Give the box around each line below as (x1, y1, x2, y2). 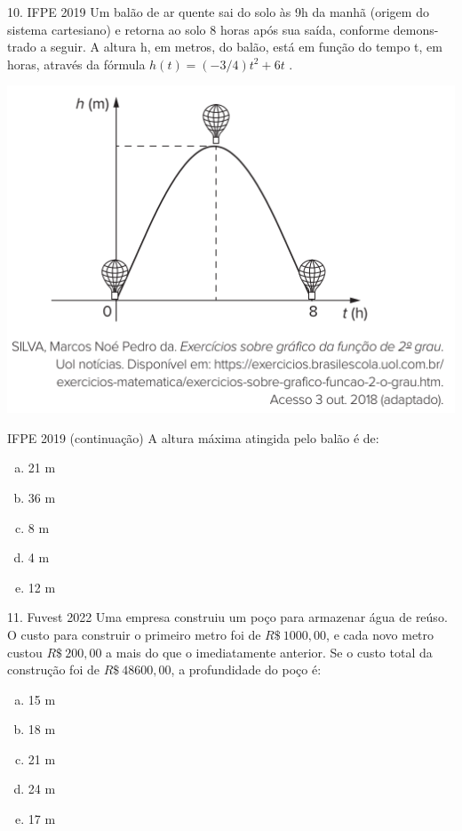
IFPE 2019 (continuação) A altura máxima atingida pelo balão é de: (7, 428, 379, 447)
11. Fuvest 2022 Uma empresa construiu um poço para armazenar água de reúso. (7, 608, 448, 626)
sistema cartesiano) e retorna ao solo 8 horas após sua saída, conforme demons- (7, 20, 439, 38)
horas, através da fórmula (7, 54, 146, 73)
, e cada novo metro (326, 625, 434, 643)
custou (7, 642, 43, 661)
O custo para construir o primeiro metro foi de (7, 625, 261, 643)
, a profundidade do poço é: (171, 660, 322, 679)
